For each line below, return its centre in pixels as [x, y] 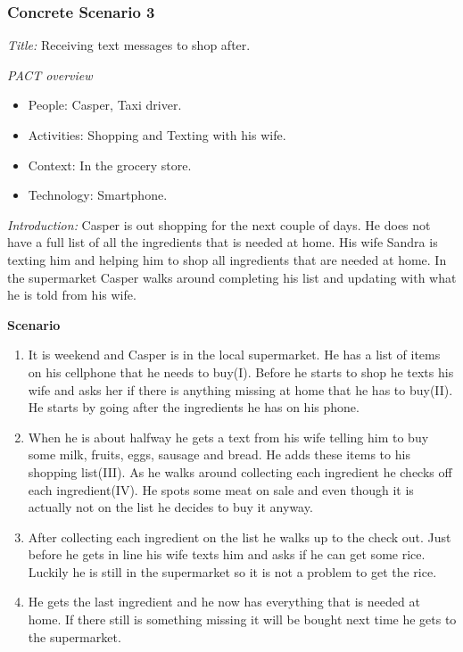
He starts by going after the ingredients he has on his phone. [194, 407]
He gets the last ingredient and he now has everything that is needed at [224, 602]
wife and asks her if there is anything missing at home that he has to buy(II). [240, 389]
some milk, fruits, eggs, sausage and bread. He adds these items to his [219, 454]
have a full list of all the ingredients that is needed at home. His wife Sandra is [223, 242]
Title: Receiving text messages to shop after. [129, 45]
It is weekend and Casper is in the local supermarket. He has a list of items [234, 355]
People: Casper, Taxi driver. [105, 105]
